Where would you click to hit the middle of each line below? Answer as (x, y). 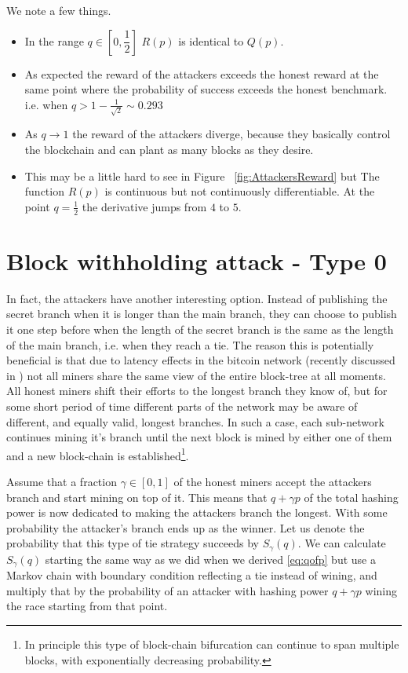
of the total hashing (351, 497)
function (44, 191)
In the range (54, 40)
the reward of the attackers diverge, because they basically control (231, 134)
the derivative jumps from (144, 206)
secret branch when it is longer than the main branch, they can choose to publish (202, 314)
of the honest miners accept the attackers (273, 481)
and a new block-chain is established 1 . (98, 454)
